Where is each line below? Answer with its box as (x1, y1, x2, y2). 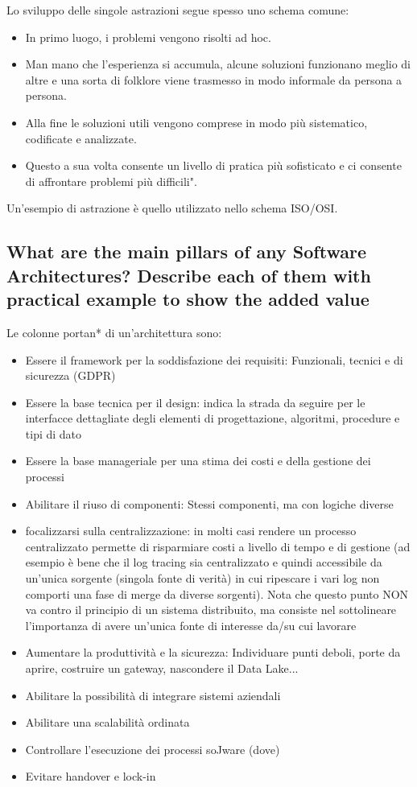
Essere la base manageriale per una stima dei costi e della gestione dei (25, 452, 371, 469)
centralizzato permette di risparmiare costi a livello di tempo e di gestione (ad (25, 538, 411, 554)
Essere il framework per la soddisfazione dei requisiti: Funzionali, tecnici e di (25, 351, 403, 368)
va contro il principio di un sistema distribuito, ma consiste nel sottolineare (25, 601, 397, 618)
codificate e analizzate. (25, 130, 137, 146)
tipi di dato (25, 425, 82, 442)
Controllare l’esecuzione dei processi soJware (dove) (25, 740, 280, 757)
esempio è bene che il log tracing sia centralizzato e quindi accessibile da (25, 554, 382, 571)
